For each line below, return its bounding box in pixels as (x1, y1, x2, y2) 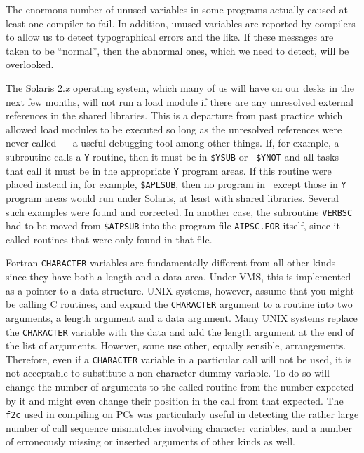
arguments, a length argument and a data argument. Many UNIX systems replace (6, 310, 358, 325)
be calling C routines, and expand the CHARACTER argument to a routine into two (6, 297, 353, 311)
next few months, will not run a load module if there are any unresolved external (6, 94, 353, 109)
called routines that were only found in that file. (6, 231, 213, 246)
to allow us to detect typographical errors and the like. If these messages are (6, 29, 334, 44)
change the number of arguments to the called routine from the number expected (6, 379, 354, 393)
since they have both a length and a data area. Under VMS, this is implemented (6, 269, 351, 284)
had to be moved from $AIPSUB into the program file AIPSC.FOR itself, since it (6, 218, 340, 233)
